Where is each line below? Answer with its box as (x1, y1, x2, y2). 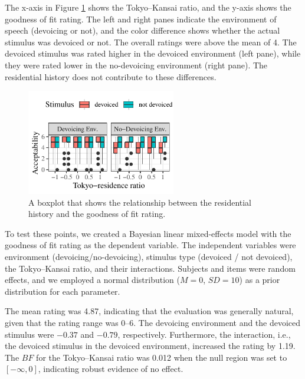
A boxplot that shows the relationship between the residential (28, 196, 251, 208)
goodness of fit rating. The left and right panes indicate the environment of (5, 12, 277, 25)
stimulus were (5, 328, 54, 340)
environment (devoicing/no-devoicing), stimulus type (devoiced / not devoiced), (5, 250, 293, 262)
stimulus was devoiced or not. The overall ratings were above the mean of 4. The (5, 35, 297, 48)
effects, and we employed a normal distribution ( (5, 273, 180, 286)
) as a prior (239, 273, 280, 286)
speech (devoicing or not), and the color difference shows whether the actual (5, 24, 280, 37)
